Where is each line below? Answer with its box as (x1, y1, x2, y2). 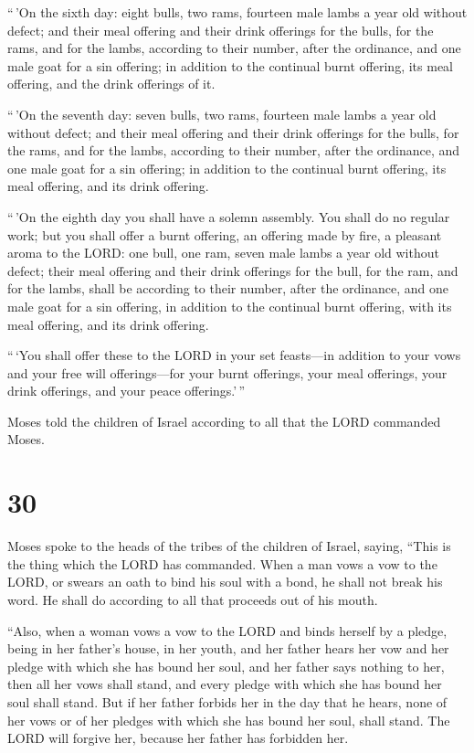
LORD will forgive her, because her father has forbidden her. (7, 728, 349, 748)
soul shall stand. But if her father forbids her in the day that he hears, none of (7, 692, 448, 711)
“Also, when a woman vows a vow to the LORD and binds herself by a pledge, (7, 620, 448, 640)
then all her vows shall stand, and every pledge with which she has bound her (7, 674, 442, 694)
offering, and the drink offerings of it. (7, 74, 216, 93)
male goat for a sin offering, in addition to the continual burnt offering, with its (7, 296, 452, 315)
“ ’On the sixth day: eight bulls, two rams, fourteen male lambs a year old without (7, 3, 468, 21)
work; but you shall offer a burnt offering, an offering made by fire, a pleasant (7, 225, 442, 244)
